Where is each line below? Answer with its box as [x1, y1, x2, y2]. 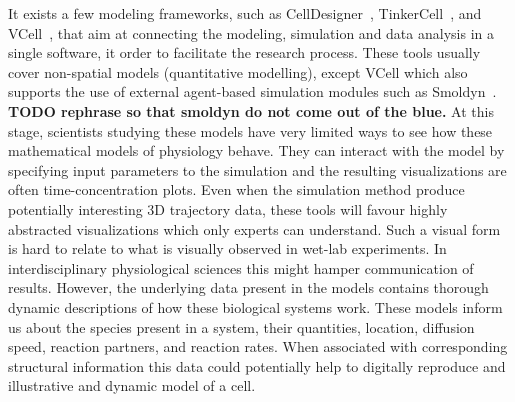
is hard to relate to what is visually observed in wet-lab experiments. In [8, 238, 447, 259]
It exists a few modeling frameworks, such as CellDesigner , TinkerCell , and [8, 3, 482, 23]
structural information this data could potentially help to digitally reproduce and [8, 355, 506, 376]
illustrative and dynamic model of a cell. [8, 375, 256, 396]
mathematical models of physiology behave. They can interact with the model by [8, 140, 505, 161]
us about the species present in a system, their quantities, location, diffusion [8, 316, 475, 337]
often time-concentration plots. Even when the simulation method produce [8, 179, 465, 200]
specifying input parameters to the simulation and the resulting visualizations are [8, 159, 507, 180]
